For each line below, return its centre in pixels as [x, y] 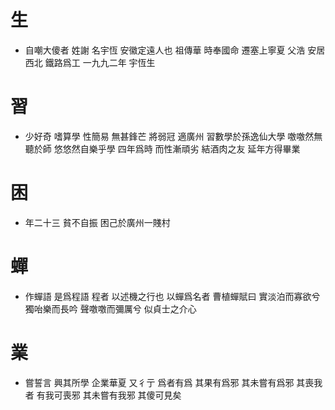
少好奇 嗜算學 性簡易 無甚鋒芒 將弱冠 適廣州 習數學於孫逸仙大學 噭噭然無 [173, 136]
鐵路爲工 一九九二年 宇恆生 [100, 62]
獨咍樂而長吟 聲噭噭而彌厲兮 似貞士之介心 [110, 308]
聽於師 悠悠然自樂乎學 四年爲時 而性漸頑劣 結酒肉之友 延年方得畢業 [162, 148]
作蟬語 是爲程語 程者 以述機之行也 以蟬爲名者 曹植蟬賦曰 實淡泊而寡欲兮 [172, 296]
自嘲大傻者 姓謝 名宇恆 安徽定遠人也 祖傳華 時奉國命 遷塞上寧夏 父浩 [165, 50]
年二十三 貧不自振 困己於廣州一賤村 [97, 222]
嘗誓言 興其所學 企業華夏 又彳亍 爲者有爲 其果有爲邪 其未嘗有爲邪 [159, 382]
